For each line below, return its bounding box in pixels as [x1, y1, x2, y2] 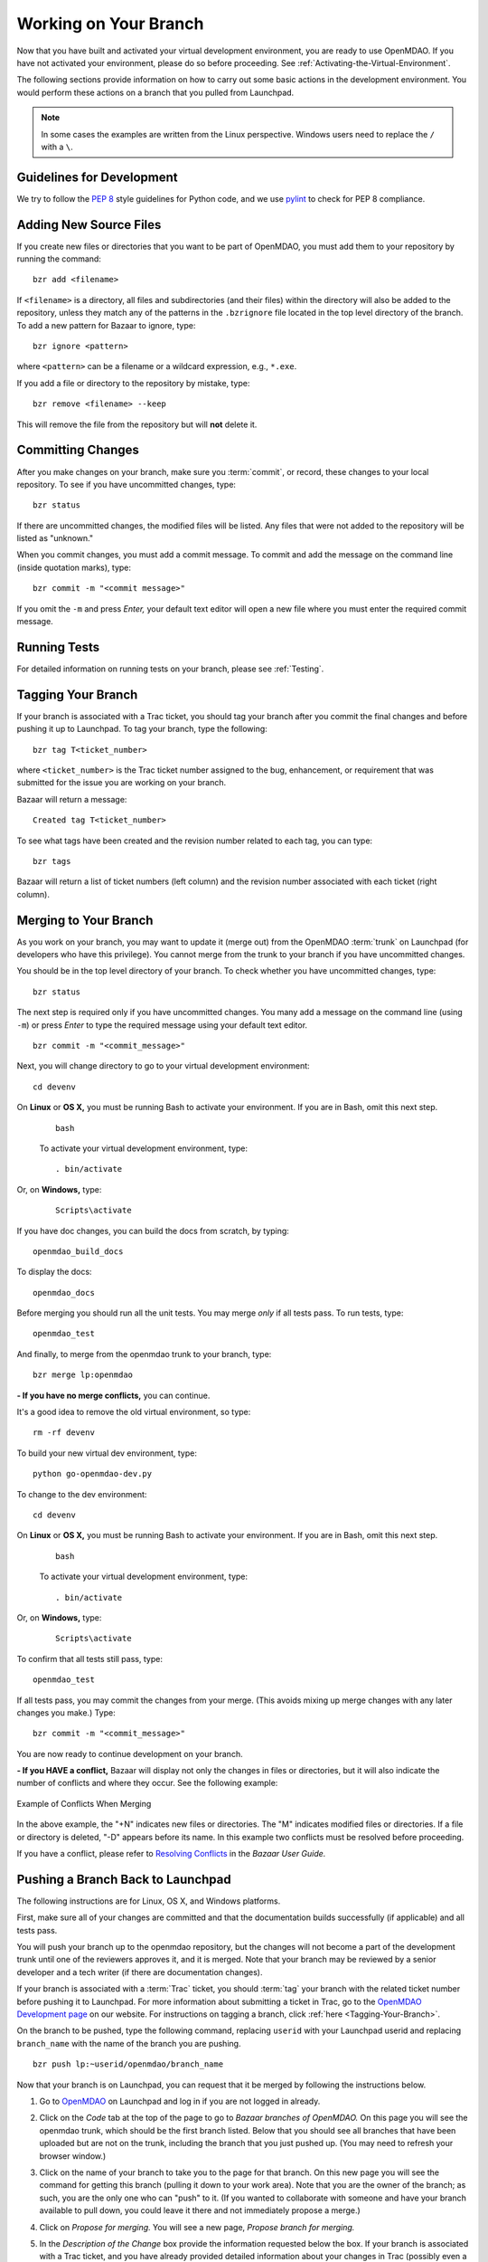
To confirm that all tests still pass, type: [16, 1653, 163, 1664]
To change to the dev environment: [16, 1488, 147, 1499]
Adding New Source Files [16, 217, 162, 233]
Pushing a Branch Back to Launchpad [16, 1871, 231, 1887]
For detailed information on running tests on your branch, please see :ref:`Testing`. [16, 663, 324, 674]
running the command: [16, 253, 101, 264]
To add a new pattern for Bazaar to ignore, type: [16, 319, 196, 330]
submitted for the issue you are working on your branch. [16, 777, 226, 788]
